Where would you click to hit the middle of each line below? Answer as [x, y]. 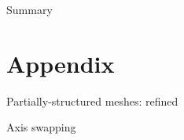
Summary [29, 9]
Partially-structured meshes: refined [92, 101]
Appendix [61, 63]
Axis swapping [41, 127]
